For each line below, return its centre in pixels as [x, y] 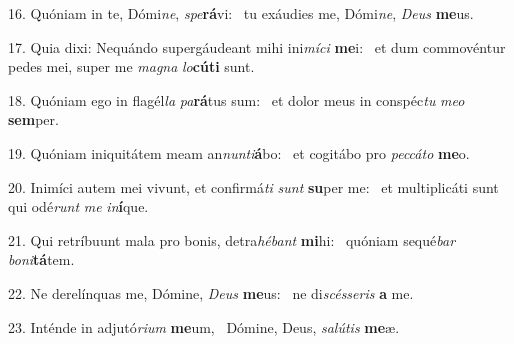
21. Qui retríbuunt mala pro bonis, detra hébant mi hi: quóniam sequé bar [232, 239]
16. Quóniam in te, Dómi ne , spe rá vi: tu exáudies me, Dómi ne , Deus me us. [241, 13]
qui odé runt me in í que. [78, 206]
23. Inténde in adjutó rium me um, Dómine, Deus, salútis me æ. [204, 326]
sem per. [33, 119]
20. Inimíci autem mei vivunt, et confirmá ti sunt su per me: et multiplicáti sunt [253, 186]
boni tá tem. [41, 259]
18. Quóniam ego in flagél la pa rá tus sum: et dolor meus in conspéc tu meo [236, 99]
